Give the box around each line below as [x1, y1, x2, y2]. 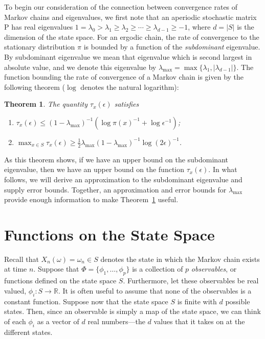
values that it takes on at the [153, 316, 245, 326]
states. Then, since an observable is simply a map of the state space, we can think [4, 306, 261, 317]
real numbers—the [87, 316, 145, 326]
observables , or [191, 263, 237, 274]
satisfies [114, 99, 139, 109]
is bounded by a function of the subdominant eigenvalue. [83, 41, 260, 52]
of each [4, 316, 26, 326]
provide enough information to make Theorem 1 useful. [4, 194, 179, 205]
